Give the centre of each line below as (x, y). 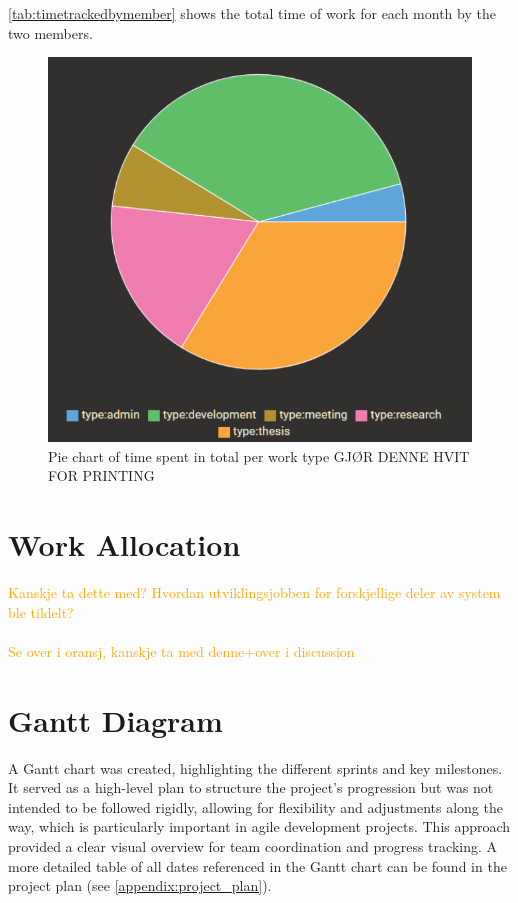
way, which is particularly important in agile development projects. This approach (259, 826)
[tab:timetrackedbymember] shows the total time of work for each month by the (252, 13)
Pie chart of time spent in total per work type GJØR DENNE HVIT (259, 455)
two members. (50, 32)
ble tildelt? (41, 611)
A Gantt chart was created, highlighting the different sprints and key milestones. (255, 767)
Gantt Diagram (115, 719)
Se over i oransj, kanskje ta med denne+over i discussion (181, 650)
